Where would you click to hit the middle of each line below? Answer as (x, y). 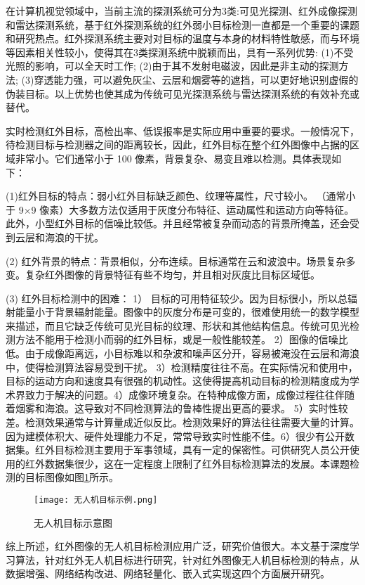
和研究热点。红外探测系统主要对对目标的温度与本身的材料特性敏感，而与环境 (182, 38)
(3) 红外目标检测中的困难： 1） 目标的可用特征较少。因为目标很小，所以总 (177, 298)
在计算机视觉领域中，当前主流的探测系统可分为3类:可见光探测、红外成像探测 (181, 11)
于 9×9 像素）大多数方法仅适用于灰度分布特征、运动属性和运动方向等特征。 (180, 209)
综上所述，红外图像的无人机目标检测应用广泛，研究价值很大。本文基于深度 (178, 546)
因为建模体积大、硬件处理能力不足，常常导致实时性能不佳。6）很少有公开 (175, 436)
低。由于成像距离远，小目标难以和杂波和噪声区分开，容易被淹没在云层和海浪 (182, 353)
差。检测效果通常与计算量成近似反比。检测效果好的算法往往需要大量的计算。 (182, 422)
